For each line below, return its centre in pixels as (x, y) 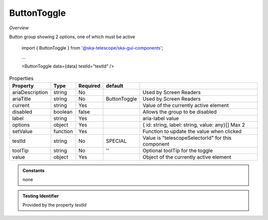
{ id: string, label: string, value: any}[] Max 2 (194, 125)
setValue (22, 131)
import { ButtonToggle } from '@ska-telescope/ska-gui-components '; (92, 48)
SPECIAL (116, 141)
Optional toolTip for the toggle (177, 150)
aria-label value (161, 118)
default (115, 86)
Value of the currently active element (186, 105)
